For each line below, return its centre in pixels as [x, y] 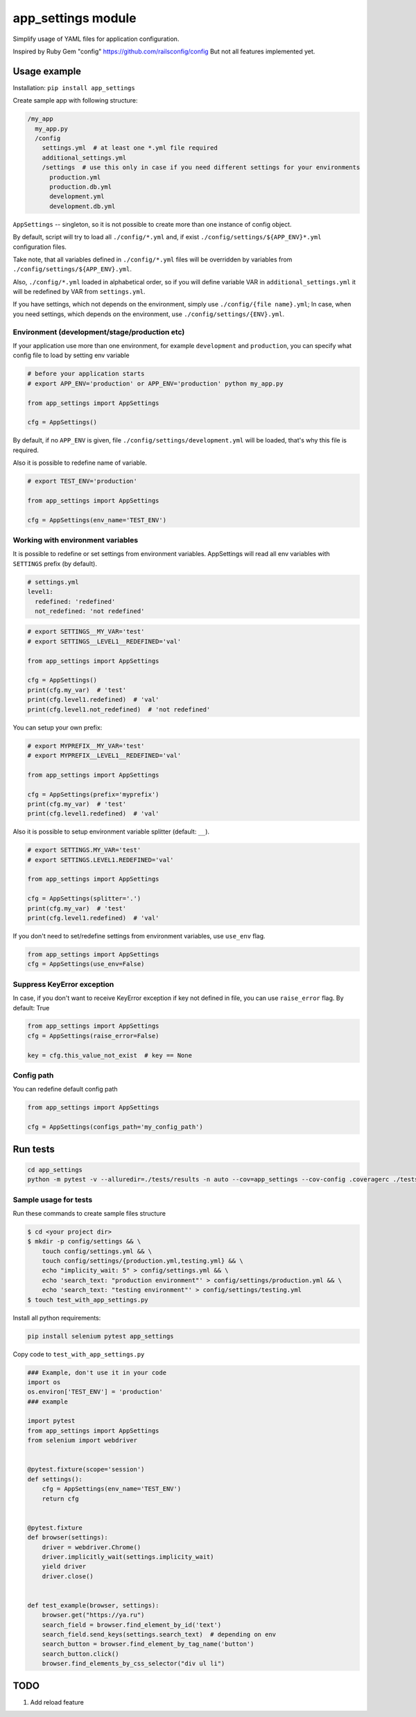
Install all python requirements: [57, 1318]
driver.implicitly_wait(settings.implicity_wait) [128, 1556]
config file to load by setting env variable [71, 355]
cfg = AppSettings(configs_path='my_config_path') [115, 1127]
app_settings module [75, 18]
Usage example [47, 71]
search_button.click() [80, 1654]
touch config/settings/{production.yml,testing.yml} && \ [142, 1261]
